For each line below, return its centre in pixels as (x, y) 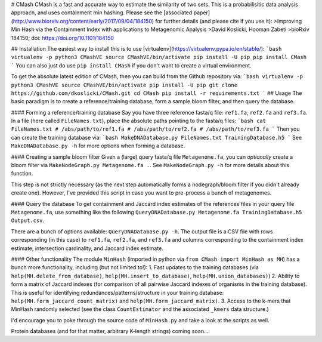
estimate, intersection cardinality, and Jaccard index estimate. (87, 248)
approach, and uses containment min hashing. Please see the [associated (102, 13)
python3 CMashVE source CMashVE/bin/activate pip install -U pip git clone (124, 85)
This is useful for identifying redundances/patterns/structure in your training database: (117, 292)
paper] (202, 13)
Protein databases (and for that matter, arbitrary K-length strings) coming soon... (110, 331)
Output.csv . (28, 220)
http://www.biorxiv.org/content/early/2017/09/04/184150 (82, 21)
